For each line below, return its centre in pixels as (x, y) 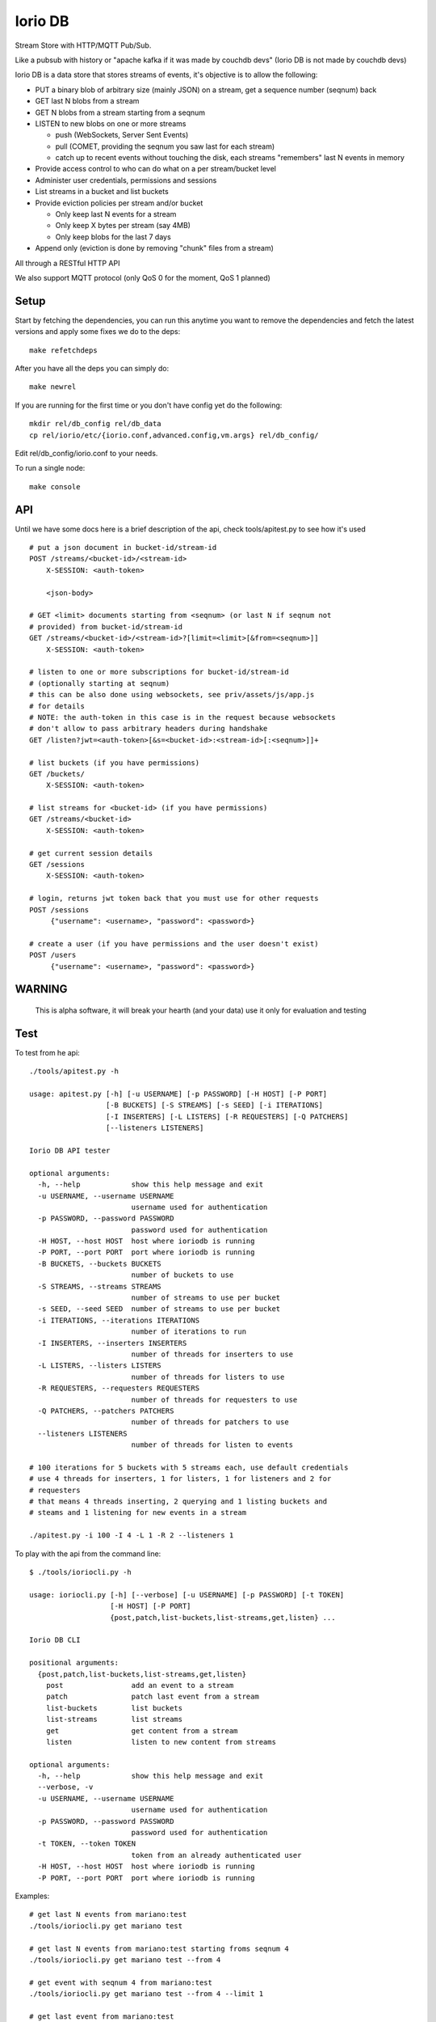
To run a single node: (50, 468)
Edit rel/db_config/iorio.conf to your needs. (86, 453)
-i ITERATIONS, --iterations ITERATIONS (119, 1320)
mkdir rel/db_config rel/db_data (95, 424)
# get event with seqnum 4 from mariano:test (121, 1982)
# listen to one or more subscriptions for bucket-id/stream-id (159, 672)
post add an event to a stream (140, 1685)
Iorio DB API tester (70, 1150)
